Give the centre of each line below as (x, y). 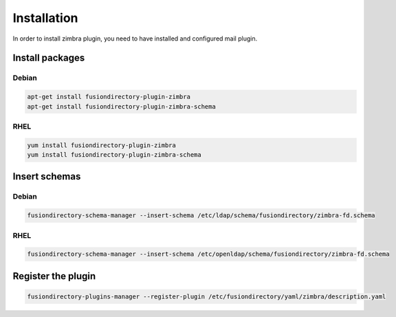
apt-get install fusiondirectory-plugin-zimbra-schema (121, 106)
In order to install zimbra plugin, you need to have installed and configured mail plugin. (135, 39)
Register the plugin (54, 276)
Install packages (49, 58)
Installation (45, 18)
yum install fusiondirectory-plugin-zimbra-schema (114, 155)
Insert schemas (47, 176)
